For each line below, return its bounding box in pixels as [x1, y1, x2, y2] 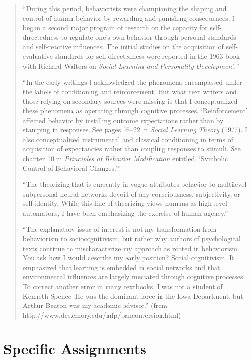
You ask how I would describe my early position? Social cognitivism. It [22, 253, 234, 263]
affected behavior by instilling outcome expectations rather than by [22, 115, 224, 125]
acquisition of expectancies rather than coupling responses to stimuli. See [22, 144, 241, 154]
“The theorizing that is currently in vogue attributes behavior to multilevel [22, 179, 247, 189]
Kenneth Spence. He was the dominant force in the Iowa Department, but [22, 290, 243, 301]
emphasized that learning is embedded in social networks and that [22, 262, 220, 272]
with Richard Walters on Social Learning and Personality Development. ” [22, 60, 239, 71]
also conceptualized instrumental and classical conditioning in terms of [22, 134, 233, 144]
